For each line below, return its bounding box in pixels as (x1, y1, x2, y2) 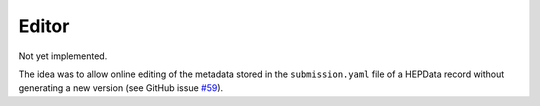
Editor (18, 15, 70, 37)
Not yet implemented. (18, 50, 108, 62)
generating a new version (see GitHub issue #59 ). (18, 82, 224, 94)
